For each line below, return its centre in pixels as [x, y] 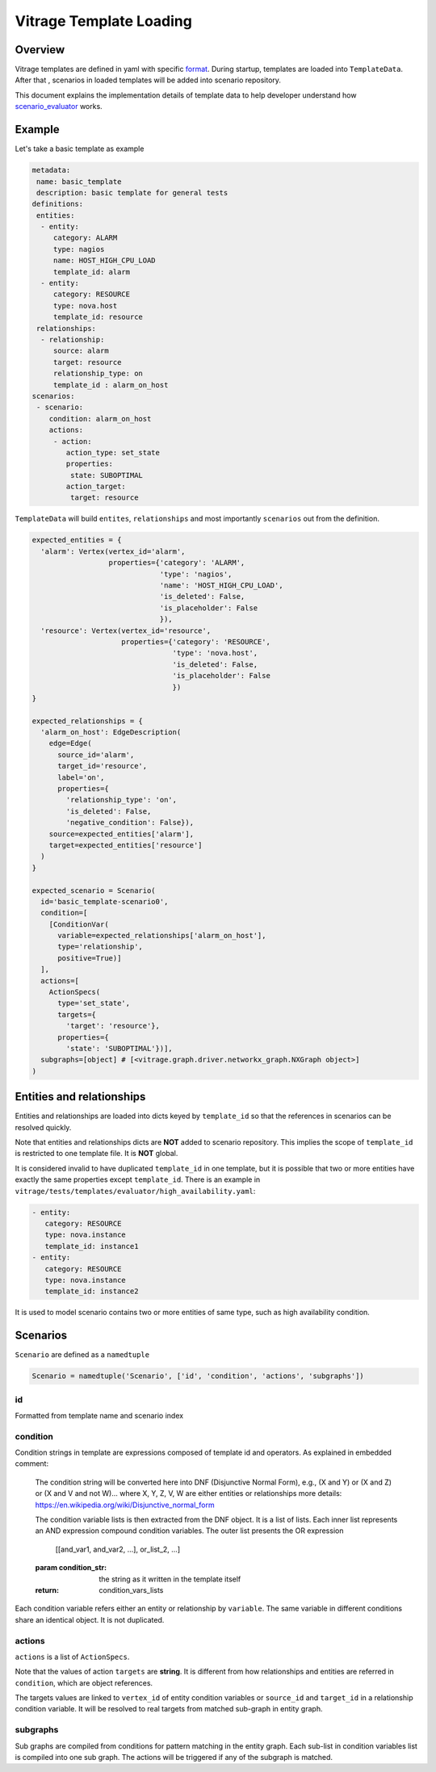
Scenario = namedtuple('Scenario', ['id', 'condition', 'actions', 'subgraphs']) [198, 1376]
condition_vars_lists [131, 1590]
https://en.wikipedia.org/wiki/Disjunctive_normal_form [125, 1505]
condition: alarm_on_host [100, 419]
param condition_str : [71, 1568]
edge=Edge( [70, 744]
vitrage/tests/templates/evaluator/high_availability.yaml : [135, 1191]
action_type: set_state [113, 452]
